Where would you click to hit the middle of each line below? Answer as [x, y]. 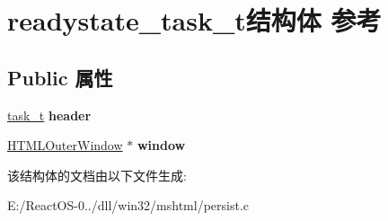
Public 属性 [60, 77]
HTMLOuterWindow [65, 145]
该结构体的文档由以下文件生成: [97, 175]
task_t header [49, 115]
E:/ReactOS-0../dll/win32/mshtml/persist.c [128, 205]
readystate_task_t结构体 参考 [194, 20]
